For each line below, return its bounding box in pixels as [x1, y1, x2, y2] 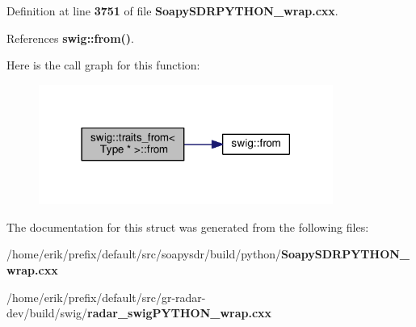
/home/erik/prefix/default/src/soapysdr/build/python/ [6, 245, 281, 262]
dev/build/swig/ [6, 304, 88, 321]
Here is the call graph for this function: [6, 57, 200, 73]
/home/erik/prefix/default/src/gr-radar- [6, 288, 206, 305]
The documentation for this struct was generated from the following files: [6, 218, 369, 235]
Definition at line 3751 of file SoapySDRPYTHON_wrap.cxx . [6, 2, 338, 19]
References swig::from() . [6, 29, 134, 46]
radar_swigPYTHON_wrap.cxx [87, 304, 272, 321]
